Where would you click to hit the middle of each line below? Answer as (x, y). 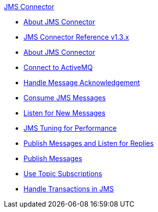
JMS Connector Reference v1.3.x (76, 37)
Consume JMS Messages (65, 98)
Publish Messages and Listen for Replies (89, 143)
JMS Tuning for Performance (70, 128)
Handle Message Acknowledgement (82, 82)
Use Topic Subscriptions (63, 174)
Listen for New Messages (65, 113)
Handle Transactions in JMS (69, 189)
